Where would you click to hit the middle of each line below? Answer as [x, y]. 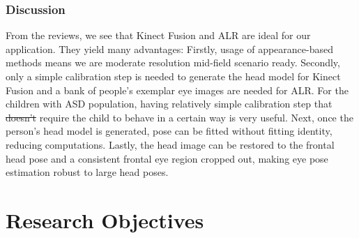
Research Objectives [105, 220]
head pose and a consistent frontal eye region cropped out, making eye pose [167, 158]
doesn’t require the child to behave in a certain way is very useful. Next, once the [179, 117]
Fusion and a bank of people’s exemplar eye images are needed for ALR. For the [177, 90]
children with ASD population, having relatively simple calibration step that [169, 104]
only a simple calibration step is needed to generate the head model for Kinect [173, 76]
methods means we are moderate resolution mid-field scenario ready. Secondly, [173, 62]
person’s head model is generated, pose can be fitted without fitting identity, [169, 131]
